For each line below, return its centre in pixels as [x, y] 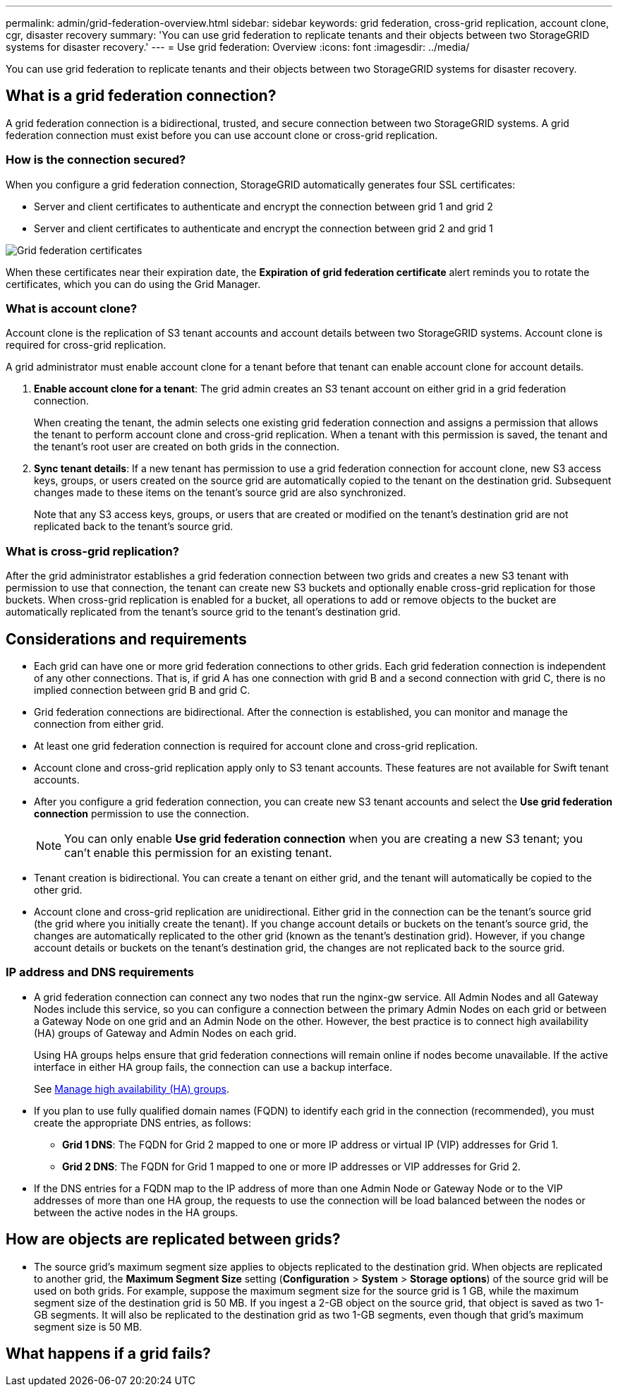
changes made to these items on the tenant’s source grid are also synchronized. [220, 493]
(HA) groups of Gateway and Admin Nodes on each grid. [165, 1033]
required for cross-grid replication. [86, 345]
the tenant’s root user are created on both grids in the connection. [187, 447]
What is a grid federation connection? [141, 96]
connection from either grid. [99, 724]
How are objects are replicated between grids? [173, 1240]
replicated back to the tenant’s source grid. [134, 527]
